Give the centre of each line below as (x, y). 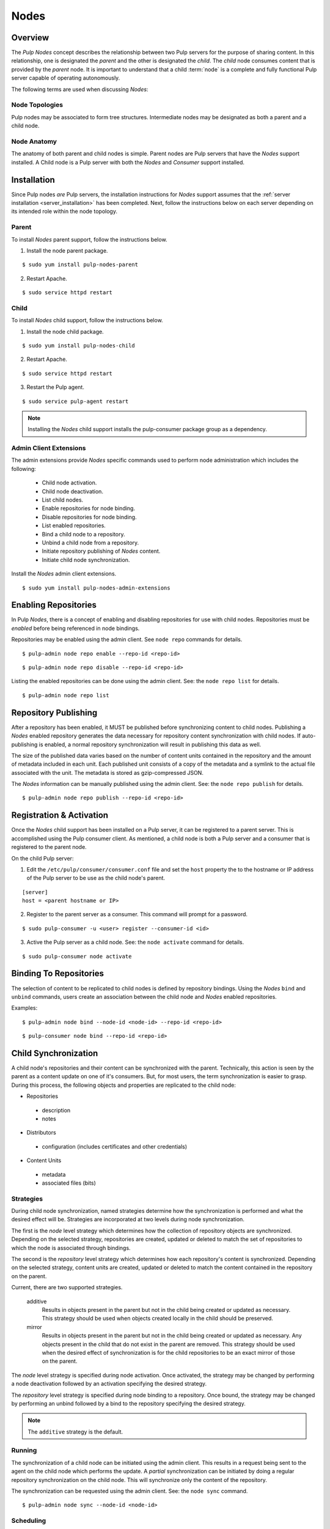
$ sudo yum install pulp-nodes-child (79, 346)
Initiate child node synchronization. (86, 560)
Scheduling (29, 1521)
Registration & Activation (60, 816)
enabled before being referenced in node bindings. (75, 628)
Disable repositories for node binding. (89, 517)
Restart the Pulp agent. (56, 387)
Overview (30, 38)
